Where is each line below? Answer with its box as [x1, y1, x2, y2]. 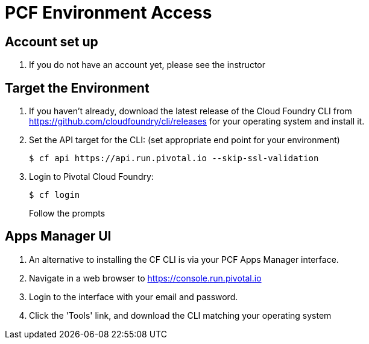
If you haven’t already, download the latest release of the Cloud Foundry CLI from [29, 106, 352, 117]
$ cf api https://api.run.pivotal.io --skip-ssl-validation [29, 153, 319, 164]
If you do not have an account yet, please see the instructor [29, 60, 266, 70]
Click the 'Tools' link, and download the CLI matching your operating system [29, 310, 332, 321]
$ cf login [29, 190, 80, 200]
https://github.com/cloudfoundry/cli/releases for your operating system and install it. [29, 116, 365, 127]
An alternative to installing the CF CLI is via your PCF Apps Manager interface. [29, 254, 339, 265]
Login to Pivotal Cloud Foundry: [29, 171, 154, 182]
